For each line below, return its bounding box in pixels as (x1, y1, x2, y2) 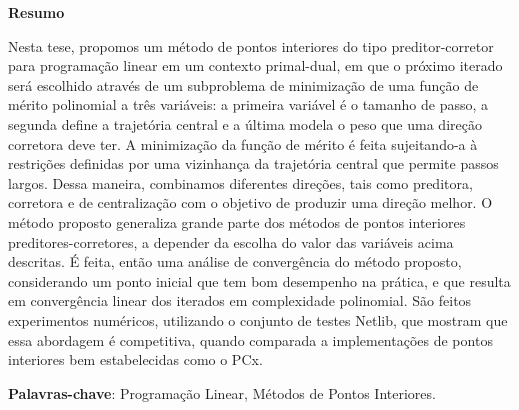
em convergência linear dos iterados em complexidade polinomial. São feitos (8, 290, 472, 311)
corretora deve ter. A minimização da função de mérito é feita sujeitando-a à (8, 133, 478, 154)
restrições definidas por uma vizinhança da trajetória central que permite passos (8, 153, 499, 174)
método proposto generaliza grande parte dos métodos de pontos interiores (8, 211, 466, 232)
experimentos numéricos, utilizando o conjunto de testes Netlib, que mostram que (8, 309, 508, 330)
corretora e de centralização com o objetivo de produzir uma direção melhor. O (8, 192, 493, 213)
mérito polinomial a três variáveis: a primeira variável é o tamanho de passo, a (8, 94, 489, 115)
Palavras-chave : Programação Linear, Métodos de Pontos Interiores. (8, 382, 436, 403)
